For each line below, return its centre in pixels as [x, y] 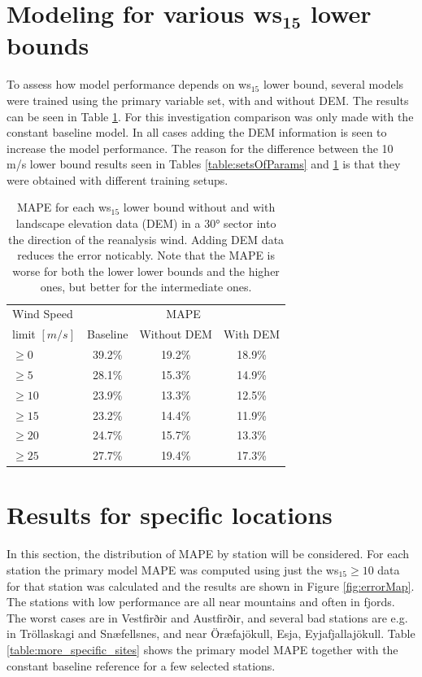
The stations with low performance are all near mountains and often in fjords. [201, 602]
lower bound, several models [333, 84]
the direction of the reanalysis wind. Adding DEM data [146, 239]
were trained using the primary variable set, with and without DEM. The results [208, 100]
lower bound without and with [199, 207]
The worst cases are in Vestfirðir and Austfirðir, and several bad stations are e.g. [207, 617]
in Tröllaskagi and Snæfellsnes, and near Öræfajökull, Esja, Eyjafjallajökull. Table [211, 633]
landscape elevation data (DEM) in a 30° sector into [146, 223]
